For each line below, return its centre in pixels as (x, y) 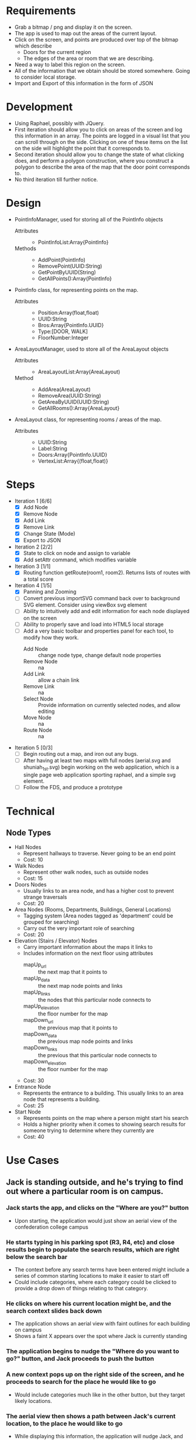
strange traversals (45, 897)
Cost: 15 (33, 878)
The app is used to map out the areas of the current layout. (85, 33)
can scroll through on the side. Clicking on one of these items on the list (101, 142)
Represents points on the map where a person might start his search (106, 1118)
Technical (30, 811)
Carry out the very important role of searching (79, 928)
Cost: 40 (34, 1136)
